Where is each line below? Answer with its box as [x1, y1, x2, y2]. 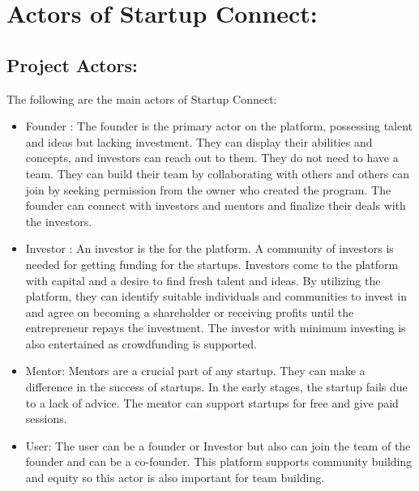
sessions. [25, 410, 67, 427]
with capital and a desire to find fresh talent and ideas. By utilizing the [25, 271, 381, 288]
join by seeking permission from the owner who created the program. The [25, 181, 391, 198]
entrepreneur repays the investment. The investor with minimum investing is [25, 319, 406, 336]
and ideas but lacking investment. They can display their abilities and [25, 133, 373, 150]
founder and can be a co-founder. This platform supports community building [25, 453, 413, 470]
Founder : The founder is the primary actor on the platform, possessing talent [25, 117, 413, 134]
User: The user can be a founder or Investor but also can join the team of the [25, 437, 411, 454]
